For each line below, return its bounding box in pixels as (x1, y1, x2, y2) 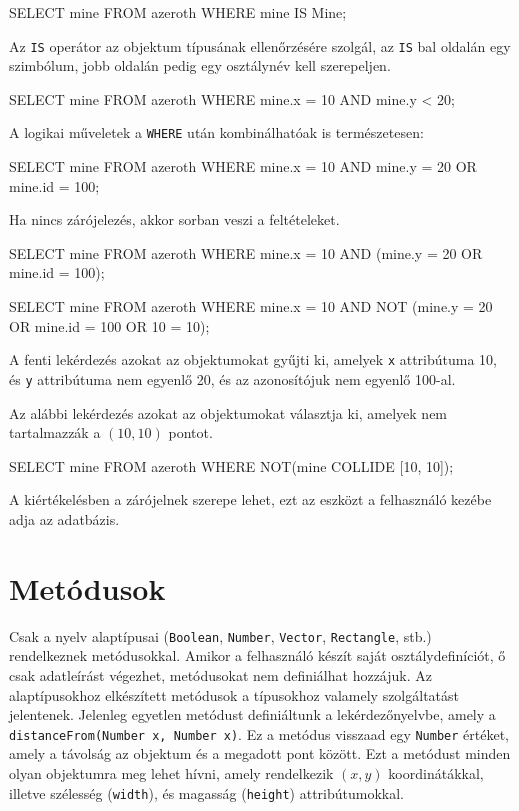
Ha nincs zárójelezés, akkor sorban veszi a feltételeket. (9, 209, 340, 230)
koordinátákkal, (388, 762, 484, 783)
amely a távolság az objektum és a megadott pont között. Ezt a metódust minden (9, 743, 511, 764)
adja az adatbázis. (9, 508, 120, 529)
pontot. (168, 422, 213, 443)
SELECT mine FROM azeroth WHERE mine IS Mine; (9, 2, 347, 22)
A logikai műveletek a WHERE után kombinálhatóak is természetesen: (9, 122, 424, 143)
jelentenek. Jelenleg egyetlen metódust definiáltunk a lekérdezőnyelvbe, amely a (9, 704, 496, 725)
